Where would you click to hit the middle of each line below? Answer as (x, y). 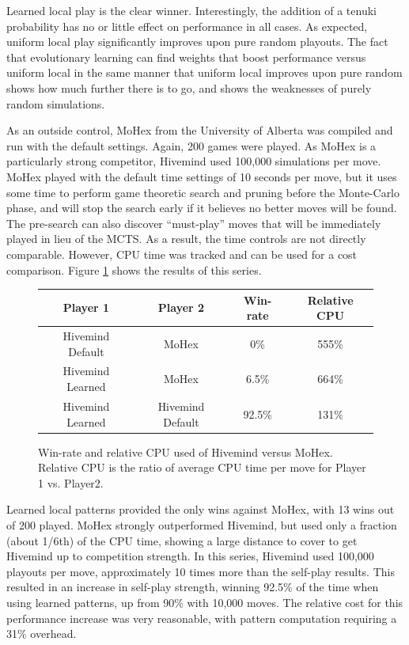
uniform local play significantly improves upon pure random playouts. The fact (197, 42)
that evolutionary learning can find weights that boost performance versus (186, 57)
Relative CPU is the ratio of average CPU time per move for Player (202, 467)
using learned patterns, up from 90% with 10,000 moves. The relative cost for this (205, 602)
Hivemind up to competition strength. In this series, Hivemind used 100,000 (190, 556)
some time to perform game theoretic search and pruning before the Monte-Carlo (203, 192)
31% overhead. (42, 634)
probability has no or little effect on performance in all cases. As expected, (187, 26)
